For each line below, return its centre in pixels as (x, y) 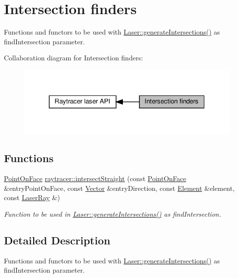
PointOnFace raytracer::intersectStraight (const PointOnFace (95, 178)
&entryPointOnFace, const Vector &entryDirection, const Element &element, (119, 188)
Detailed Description (57, 240)
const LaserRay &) (32, 197)
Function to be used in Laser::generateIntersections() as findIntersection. (113, 213)
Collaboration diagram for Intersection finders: (74, 58)
